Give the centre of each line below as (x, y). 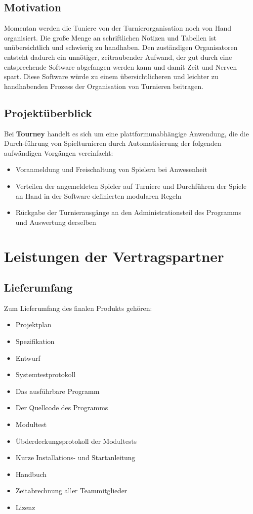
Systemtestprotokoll (45, 374)
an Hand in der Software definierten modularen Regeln (99, 195)
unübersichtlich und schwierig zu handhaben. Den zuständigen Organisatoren (121, 47)
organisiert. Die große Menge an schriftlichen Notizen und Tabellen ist (110, 37)
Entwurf (28, 358)
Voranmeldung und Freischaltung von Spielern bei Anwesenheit (111, 169)
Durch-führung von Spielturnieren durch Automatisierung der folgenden (113, 143)
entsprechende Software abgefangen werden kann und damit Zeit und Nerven (121, 66)
